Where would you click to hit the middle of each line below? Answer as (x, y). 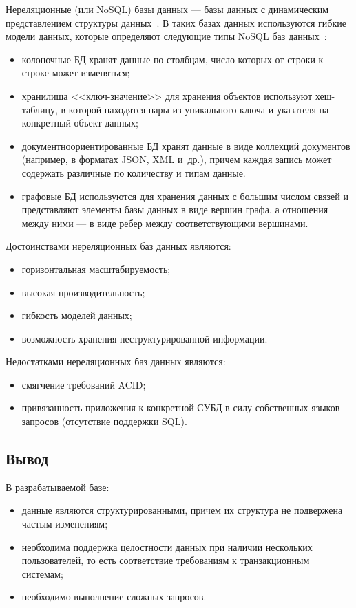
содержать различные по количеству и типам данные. (134, 172)
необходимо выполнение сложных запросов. (114, 597)
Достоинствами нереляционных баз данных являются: (118, 246)
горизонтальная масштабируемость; (96, 269)
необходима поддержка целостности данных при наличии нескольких (167, 546)
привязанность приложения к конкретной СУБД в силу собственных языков (181, 408)
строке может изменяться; (76, 73)
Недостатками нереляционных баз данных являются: (116, 361)
